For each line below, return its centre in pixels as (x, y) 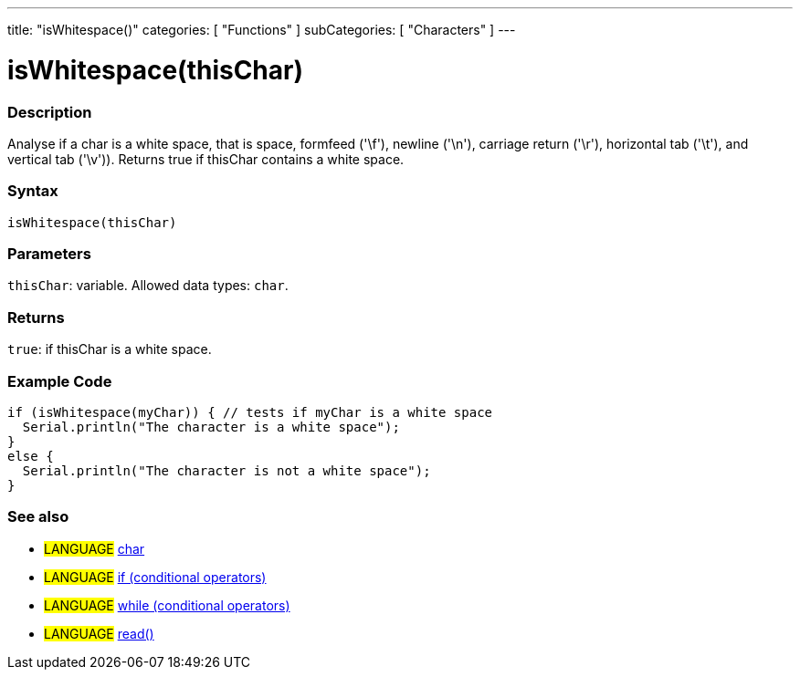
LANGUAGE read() (99, 633)
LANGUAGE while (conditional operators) (167, 605)
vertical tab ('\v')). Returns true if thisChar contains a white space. (206, 159)
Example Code (60, 381)
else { (31, 456)
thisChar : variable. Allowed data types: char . (148, 286)
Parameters (49, 254)
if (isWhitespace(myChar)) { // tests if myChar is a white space (250, 412)
